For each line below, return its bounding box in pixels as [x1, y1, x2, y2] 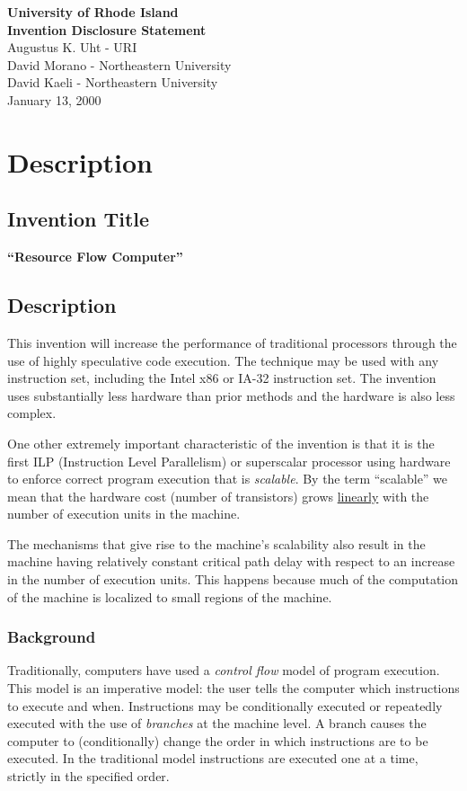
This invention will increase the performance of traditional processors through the [7, 333, 457, 351]
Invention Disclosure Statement [7, 20, 207, 39]
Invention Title [7, 205, 150, 233]
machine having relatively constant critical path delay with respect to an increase [7, 552, 455, 571]
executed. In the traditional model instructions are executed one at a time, [7, 749, 419, 768]
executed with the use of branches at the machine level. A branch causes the [7, 714, 427, 733]
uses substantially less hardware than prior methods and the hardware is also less [7, 386, 455, 404]
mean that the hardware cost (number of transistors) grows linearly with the [7, 486, 429, 505]
